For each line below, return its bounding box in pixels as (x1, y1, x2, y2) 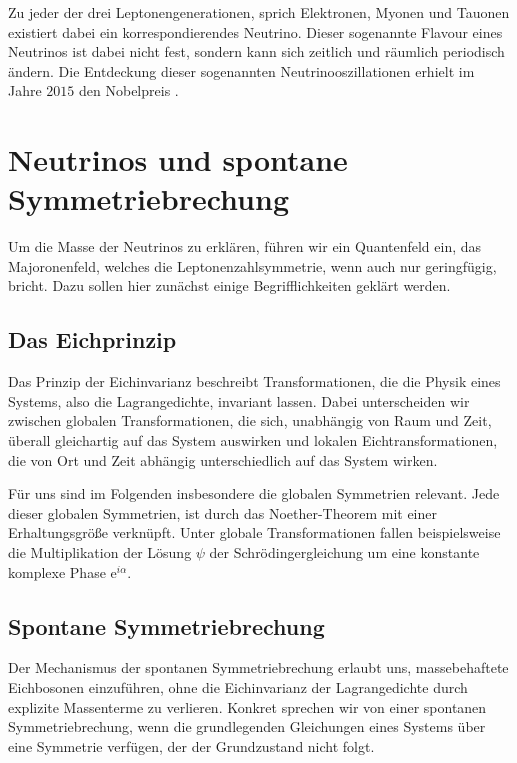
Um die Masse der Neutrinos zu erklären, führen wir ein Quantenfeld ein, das (8, 236, 482, 257)
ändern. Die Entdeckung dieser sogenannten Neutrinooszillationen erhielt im (8, 60, 475, 81)
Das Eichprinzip (8, 324, 177, 355)
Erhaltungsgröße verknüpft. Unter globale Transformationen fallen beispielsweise (8, 522, 501, 543)
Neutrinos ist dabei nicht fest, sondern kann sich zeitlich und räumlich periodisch (8, 41, 505, 62)
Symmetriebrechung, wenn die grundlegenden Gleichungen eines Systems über (8, 716, 486, 737)
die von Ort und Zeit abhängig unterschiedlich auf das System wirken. (8, 449, 438, 470)
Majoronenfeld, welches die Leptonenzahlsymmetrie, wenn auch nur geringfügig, (8, 255, 497, 276)
